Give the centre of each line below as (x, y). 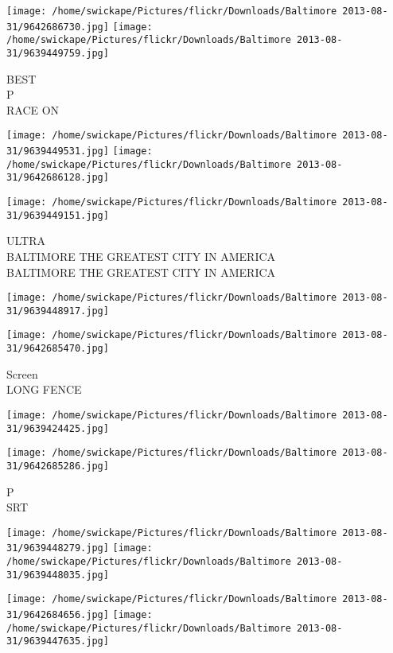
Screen (22, 373)
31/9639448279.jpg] (58, 548)
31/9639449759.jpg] (58, 53)
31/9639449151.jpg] (58, 215)
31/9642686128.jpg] (58, 178)
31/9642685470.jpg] (58, 349)
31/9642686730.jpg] (58, 27)
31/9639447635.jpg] (58, 641)
